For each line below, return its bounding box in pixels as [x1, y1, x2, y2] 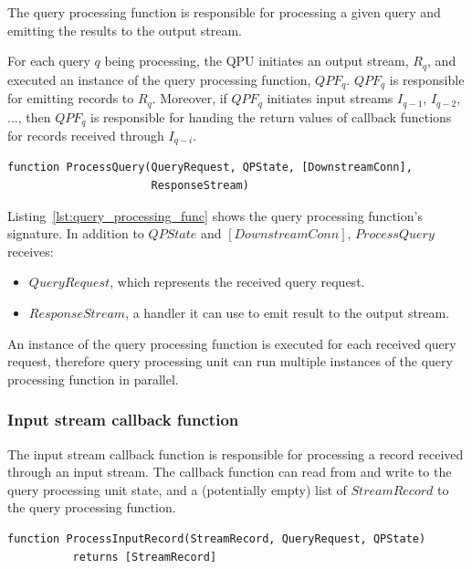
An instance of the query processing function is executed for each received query [7, 333, 456, 353]
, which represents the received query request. [110, 272, 365, 291]
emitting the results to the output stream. [7, 20, 242, 39]
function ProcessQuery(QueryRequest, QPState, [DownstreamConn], [7, 161, 413, 174]
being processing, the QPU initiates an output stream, [104, 51, 409, 70]
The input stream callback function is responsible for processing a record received [7, 444, 464, 463]
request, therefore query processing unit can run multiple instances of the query [7, 352, 453, 371]
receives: [7, 241, 54, 260]
